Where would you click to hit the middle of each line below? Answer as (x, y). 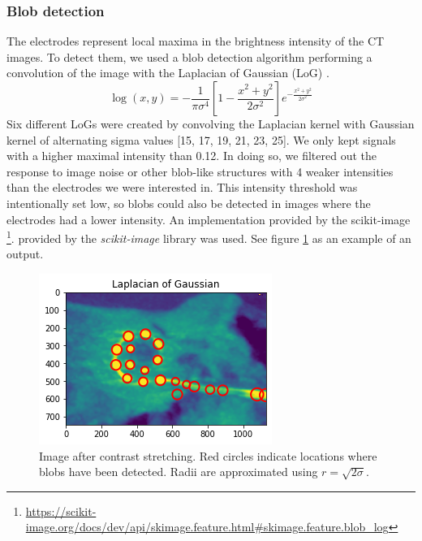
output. (25, 254)
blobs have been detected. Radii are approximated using (179, 472)
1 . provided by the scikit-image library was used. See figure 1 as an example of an (209, 237)
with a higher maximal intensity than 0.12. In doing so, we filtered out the (192, 156)
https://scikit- (61, 511)
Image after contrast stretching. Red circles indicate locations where (208, 455)
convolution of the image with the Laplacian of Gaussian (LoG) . (168, 73)
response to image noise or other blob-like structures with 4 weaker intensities (200, 171)
